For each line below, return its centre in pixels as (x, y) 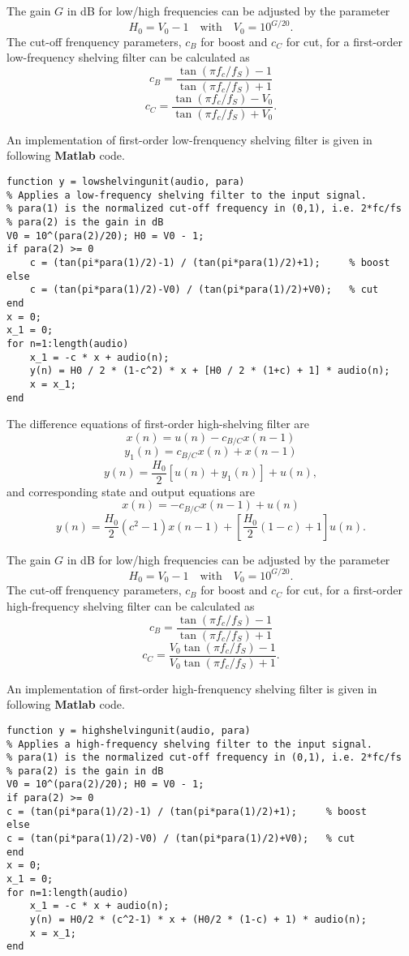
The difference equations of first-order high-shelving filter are (158, 424)
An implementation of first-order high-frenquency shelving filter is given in (192, 688)
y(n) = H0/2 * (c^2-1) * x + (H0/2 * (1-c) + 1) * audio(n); (198, 920)
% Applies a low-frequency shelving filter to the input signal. (187, 195)
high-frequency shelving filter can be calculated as (131, 605)
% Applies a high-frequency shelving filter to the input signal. (190, 744)
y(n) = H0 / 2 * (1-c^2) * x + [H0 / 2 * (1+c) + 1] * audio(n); (210, 371)
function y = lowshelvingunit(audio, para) (126, 182)
